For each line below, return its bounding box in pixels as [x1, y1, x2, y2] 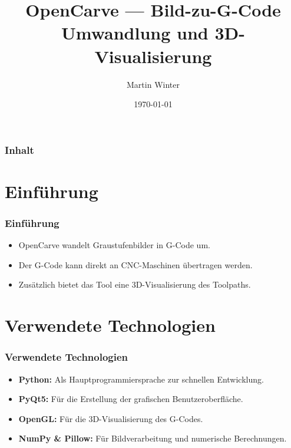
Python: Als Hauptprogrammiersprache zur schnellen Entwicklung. [18, 373, 264, 385]
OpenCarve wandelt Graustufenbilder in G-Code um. [18, 239, 210, 251]
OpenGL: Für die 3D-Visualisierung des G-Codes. [18, 412, 203, 424]
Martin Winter [127, 78, 180, 90]
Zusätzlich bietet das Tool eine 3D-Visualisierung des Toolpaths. [18, 278, 251, 291]
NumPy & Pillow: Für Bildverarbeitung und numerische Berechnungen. [18, 432, 287, 444]
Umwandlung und [61, 21, 209, 45]
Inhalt [5, 142, 34, 157]
